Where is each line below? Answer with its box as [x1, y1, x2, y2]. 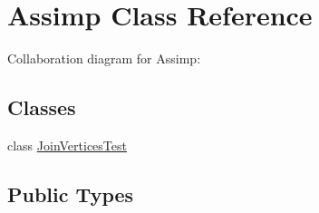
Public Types [7, 179, 134, 208]
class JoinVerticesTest [7, 135, 127, 154]
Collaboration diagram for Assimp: [7, 49, 201, 68]
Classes [7, 93, 76, 121]
